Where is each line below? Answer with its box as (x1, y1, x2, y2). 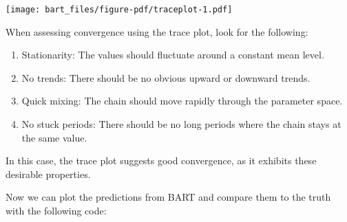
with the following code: (6, 203, 107, 217)
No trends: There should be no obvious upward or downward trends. (21, 70, 311, 85)
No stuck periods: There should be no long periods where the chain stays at (21, 117, 341, 131)
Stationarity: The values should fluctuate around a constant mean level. (21, 47, 324, 62)
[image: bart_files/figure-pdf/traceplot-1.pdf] (6, 5, 233, 14)
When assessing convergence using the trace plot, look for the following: (6, 24, 308, 38)
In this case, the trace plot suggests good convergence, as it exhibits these (6, 153, 317, 168)
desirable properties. (6, 166, 91, 181)
